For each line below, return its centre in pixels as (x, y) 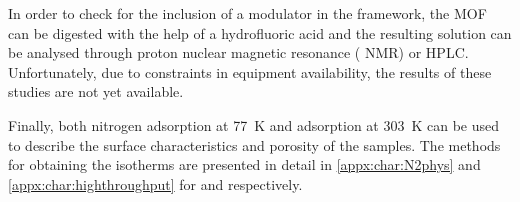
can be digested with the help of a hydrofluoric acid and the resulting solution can (260, 32)
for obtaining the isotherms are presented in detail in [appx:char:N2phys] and (244, 164)
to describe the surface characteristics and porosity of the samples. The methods (254, 144)
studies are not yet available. (96, 91)
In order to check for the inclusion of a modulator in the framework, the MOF (247, 13)
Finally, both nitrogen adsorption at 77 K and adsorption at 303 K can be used (254, 124)
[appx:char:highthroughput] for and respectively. (155, 183)
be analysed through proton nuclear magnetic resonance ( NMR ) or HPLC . (238, 52)
